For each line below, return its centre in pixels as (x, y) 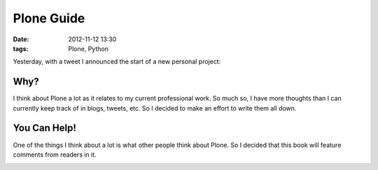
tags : (21, 48)
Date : (21, 39)
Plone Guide (49, 18)
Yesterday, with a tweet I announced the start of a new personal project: (117, 62)
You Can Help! (44, 128)
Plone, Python (88, 48)
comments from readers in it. (55, 155)
